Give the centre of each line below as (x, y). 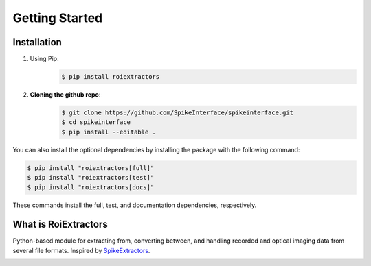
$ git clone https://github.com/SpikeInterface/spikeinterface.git (178, 113)
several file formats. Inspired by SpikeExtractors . (81, 250)
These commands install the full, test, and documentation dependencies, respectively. (135, 205)
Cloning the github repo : (65, 95)
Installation (37, 42)
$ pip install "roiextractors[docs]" (91, 187)
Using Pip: (44, 59)
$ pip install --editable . (109, 132)
